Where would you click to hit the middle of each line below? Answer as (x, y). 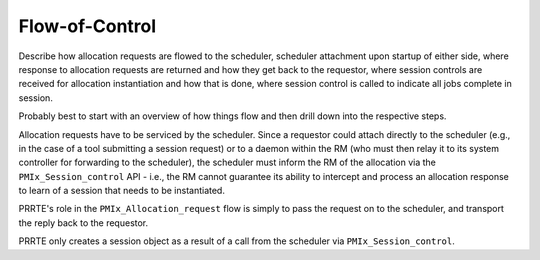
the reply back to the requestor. (83, 222)
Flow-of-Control (87, 26)
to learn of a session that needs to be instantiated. (121, 191)
